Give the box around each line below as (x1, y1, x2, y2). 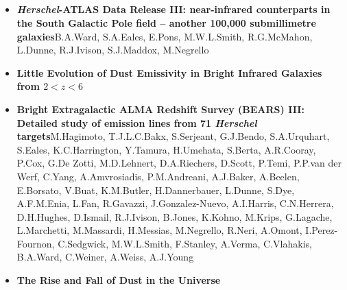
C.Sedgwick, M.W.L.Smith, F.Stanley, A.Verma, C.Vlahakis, (58, 236, 312, 250)
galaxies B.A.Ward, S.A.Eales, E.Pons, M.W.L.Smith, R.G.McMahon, (16, 29, 313, 43)
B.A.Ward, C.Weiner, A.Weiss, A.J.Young (16, 250, 194, 264)
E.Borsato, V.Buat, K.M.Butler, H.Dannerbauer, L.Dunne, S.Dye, (16, 182, 295, 197)
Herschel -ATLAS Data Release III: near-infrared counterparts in (16, 2, 331, 16)
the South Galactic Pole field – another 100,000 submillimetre (16, 15, 316, 29)
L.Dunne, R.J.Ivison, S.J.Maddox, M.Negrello (16, 43, 209, 57)
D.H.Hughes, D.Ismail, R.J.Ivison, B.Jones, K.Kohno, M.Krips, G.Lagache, (16, 209, 333, 223)
